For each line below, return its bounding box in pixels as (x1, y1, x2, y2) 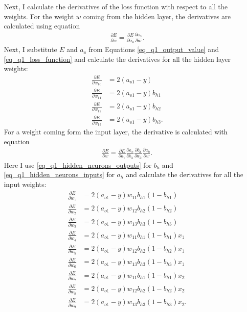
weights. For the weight (4, 11, 74, 21)
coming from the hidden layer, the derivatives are (83, 11, 231, 21)
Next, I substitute (4, 44, 57, 54)
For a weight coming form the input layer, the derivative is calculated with (4, 127, 228, 137)
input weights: (4, 179, 46, 189)
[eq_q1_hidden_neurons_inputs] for (4, 169, 115, 180)
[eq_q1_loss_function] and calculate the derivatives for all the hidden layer (4, 53, 231, 64)
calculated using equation (4, 21, 80, 31)
